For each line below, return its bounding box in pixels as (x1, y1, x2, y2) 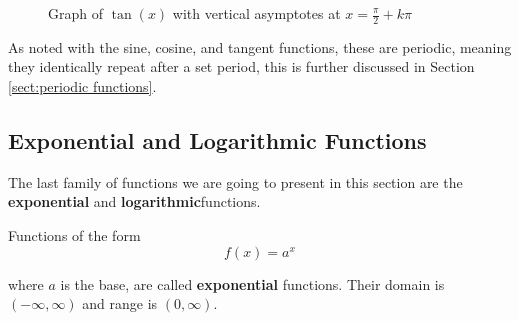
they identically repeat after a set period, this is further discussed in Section (8, 56, 475, 77)
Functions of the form (8, 225, 141, 245)
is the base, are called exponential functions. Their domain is (60, 273, 445, 294)
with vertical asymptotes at (172, 3, 341, 23)
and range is (82, 293, 158, 314)
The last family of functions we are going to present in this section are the (8, 171, 463, 192)
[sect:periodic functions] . (8, 76, 157, 97)
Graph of (48, 3, 103, 23)
